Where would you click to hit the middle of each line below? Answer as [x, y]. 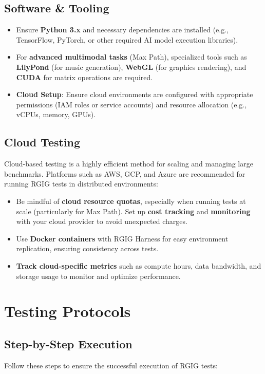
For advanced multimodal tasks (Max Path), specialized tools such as [131, 57]
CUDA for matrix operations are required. [84, 77]
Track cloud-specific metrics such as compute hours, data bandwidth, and [139, 265]
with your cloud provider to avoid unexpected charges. [102, 221]
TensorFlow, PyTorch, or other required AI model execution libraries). [127, 39]
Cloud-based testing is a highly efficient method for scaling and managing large [129, 164]
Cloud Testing [42, 142]
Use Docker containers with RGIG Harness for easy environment [122, 238]
